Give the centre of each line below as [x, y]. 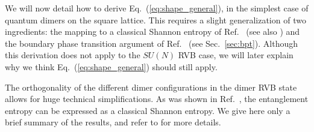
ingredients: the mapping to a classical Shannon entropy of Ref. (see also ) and [152, 31]
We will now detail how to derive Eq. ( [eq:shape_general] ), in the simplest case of [157, 8]
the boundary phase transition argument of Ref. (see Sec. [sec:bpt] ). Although [152, 43]
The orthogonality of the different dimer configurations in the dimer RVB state [151, 87]
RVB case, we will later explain [236, 55]
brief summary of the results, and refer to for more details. [113, 122]
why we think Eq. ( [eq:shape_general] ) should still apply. [111, 66]
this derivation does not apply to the [73, 55]
